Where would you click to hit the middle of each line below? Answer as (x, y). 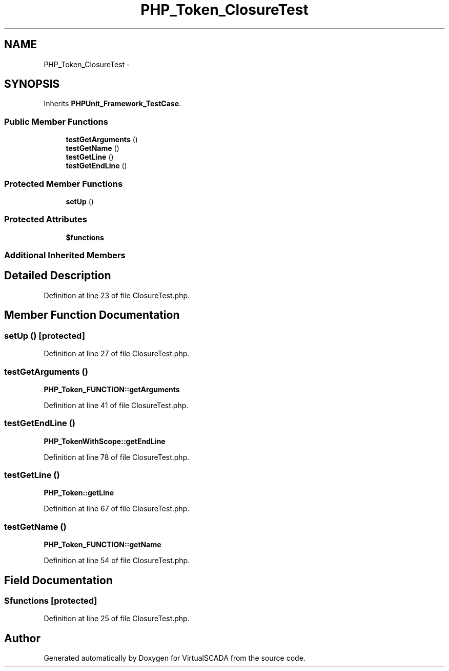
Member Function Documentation (92, 315)
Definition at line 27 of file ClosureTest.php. (117, 354)
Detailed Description (58, 276)
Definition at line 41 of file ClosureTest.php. (116, 405)
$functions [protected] (51, 600)
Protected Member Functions (64, 184)
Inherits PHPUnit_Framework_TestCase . (113, 104)
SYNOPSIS (32, 84)
